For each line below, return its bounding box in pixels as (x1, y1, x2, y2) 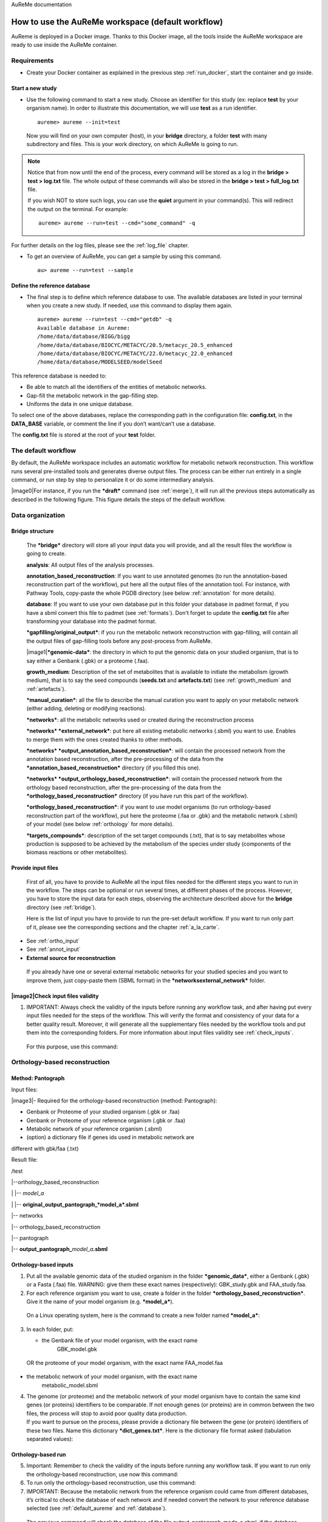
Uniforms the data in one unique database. (26, 400, 134, 407)
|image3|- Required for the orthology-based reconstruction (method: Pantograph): (11, 1096, 217, 1104)
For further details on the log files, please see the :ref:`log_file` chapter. (11, 241, 190, 249)
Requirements (11, 57, 54, 65)
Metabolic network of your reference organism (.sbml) (26, 1125, 162, 1132)
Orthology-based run (11, 1451, 66, 1458)
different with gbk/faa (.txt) (11, 1145, 79, 1152)
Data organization (11, 511, 66, 519)
